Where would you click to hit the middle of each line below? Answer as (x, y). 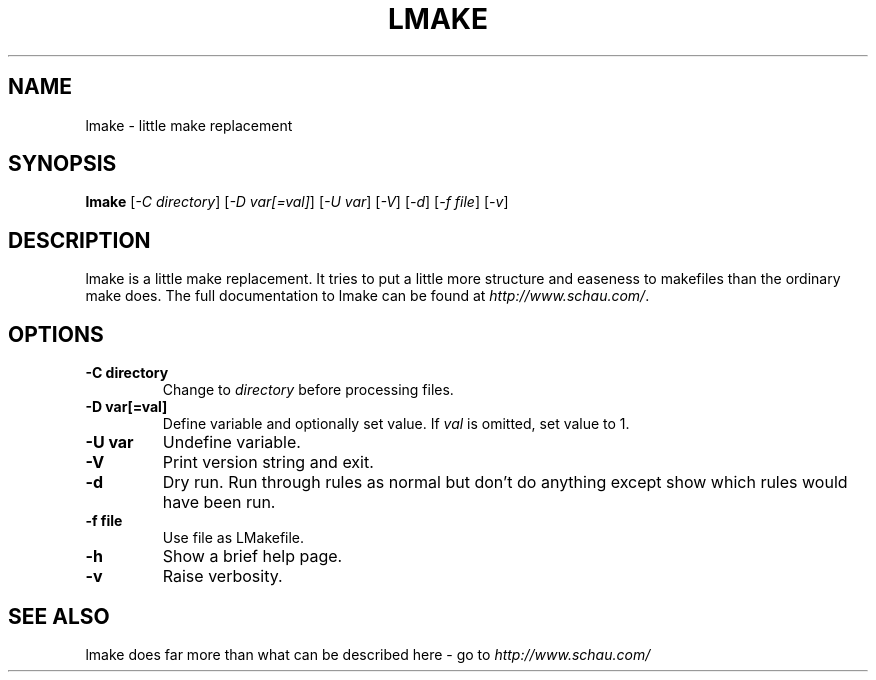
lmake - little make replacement (189, 125)
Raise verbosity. (222, 576)
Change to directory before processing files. (308, 390)
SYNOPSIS (62, 164)
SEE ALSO (59, 616)
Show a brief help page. (252, 556)
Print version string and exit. (268, 462)
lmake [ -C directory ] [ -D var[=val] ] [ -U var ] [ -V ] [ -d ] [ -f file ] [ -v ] (297, 202)
